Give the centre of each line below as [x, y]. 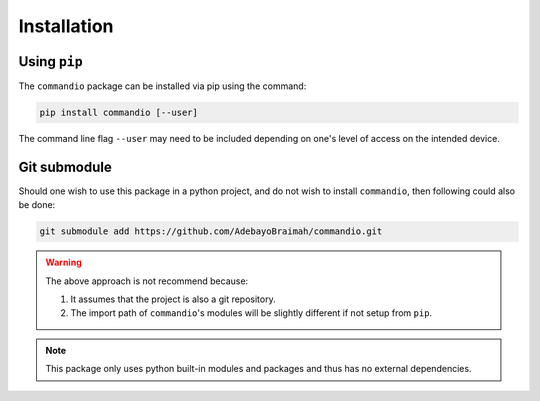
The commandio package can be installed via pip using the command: [162, 86]
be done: [37, 205]
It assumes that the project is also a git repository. [173, 299]
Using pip [51, 61]
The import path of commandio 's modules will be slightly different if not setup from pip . [251, 313]
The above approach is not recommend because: [147, 281]
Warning [63, 262]
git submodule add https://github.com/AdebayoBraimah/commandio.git [211, 231]
